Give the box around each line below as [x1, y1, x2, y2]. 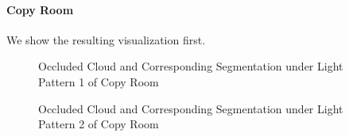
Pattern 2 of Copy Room [38, 116, 159, 132]
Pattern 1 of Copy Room [38, 73, 159, 89]
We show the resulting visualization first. [6, 31, 206, 48]
